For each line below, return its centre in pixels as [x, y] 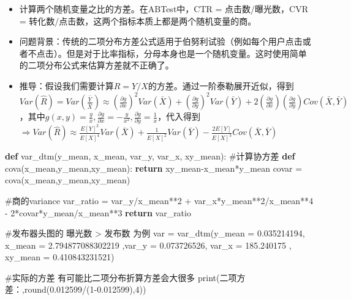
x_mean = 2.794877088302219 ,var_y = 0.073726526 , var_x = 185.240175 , [148, 245]
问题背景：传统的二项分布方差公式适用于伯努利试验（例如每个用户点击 [161, 41]
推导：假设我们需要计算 [66, 85]
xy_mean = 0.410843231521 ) [60, 257]
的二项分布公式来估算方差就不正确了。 [96, 65]
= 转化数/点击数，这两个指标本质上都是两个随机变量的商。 [138, 20]
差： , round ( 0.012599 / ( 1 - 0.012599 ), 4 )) [76, 289]
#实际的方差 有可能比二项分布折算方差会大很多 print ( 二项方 [125, 277]
